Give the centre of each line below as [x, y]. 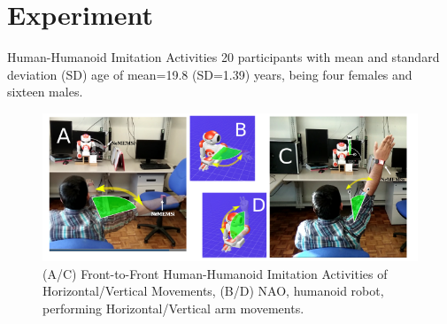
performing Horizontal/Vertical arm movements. [173, 308]
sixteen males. [45, 92]
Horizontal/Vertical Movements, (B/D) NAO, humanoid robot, [213, 291]
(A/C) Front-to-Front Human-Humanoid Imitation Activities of [215, 273]
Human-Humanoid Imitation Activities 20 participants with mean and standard [223, 57]
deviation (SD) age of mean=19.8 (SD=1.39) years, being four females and [210, 74]
